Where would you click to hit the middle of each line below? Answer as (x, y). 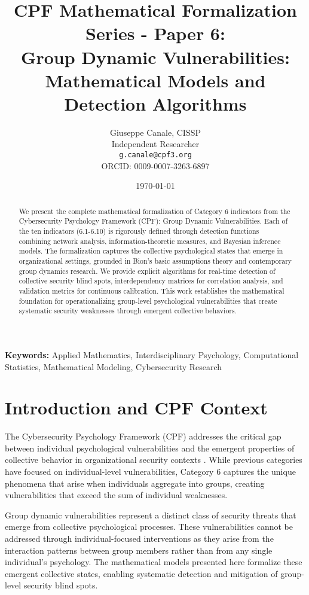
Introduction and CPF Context (136, 408)
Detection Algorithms (155, 103)
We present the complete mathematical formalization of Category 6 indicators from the (154, 211)
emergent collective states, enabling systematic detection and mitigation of (141, 573)
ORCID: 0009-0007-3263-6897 (155, 165)
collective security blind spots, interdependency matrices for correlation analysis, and (151, 281)
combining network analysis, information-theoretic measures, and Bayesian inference (150, 241)
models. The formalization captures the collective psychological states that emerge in (151, 251)
